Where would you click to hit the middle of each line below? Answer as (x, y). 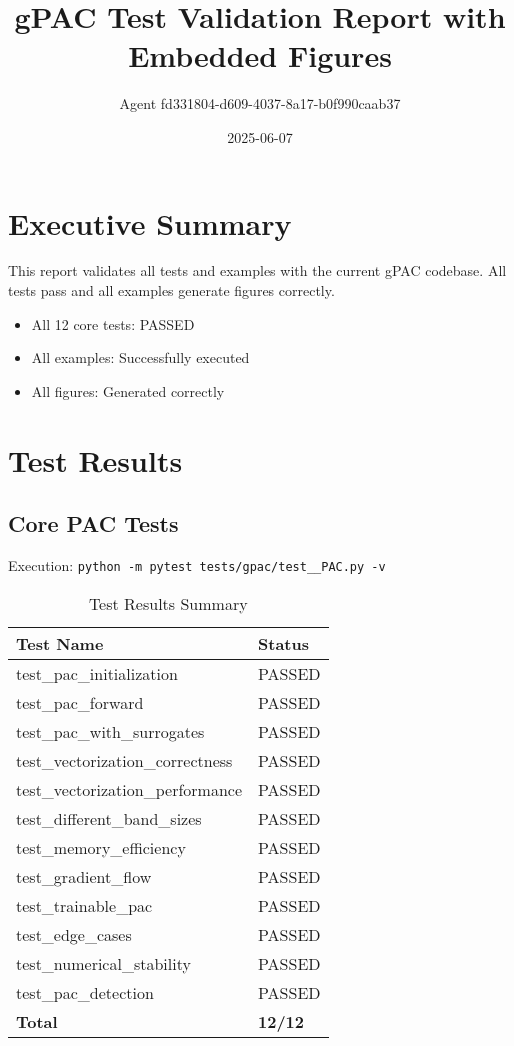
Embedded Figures (260, 55)
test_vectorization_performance (129, 789)
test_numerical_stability (103, 963)
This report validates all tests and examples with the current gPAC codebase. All (257, 270)
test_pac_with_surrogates (110, 731)
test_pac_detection (85, 992)
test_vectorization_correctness (124, 760)
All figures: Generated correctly (128, 390)
